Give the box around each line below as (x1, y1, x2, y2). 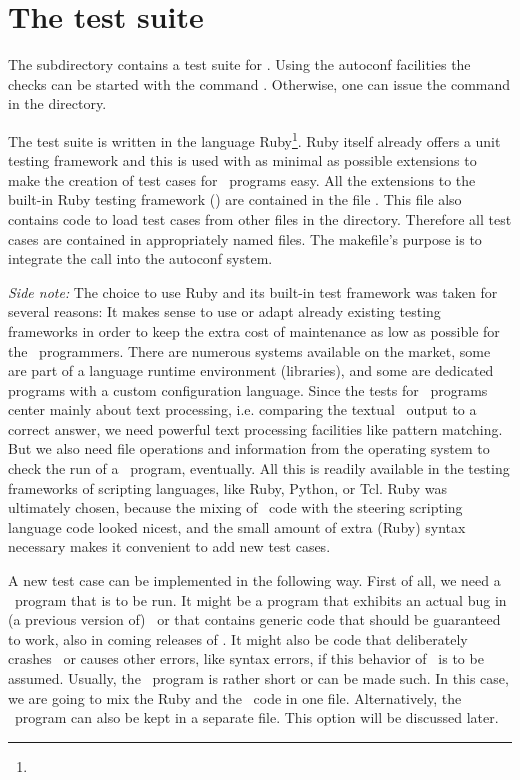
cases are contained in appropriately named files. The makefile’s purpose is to (8, 228, 482, 249)
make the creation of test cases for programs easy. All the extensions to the (8, 169, 476, 190)
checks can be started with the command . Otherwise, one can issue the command (8, 73, 511, 94)
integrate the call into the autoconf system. (8, 248, 273, 269)
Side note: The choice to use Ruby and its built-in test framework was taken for (8, 281, 498, 302)
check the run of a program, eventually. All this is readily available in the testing (8, 458, 510, 479)
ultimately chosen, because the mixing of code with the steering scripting (8, 497, 463, 518)
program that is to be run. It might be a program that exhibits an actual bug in (14, 589, 507, 610)
